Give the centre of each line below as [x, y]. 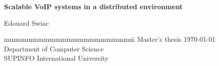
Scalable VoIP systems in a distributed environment [93, 6]
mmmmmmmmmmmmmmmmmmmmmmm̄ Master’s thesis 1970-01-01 [110, 39]
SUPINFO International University [56, 58]
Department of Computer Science [54, 48]
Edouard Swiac [27, 23]
